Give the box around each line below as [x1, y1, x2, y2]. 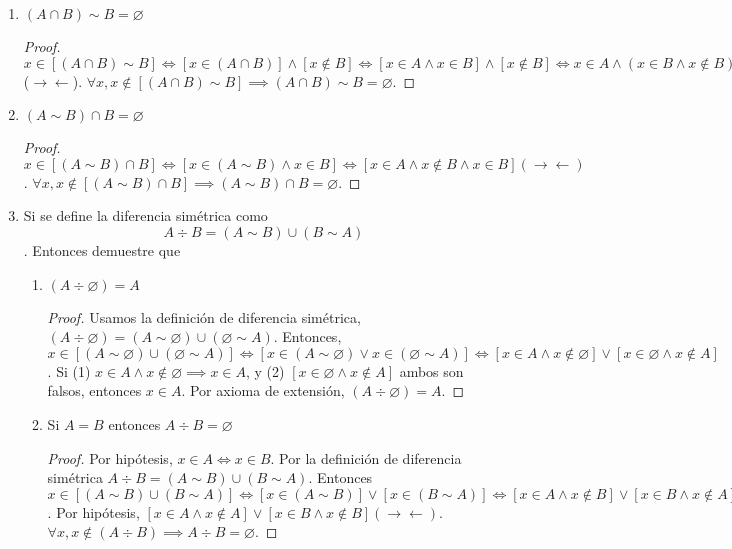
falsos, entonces [47, 380, 142, 401]
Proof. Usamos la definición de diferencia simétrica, [47, 306, 361, 327]
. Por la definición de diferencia [270, 447, 462, 468]
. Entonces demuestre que [23, 239, 181, 260]
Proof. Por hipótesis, [47, 447, 173, 468]
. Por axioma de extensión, [181, 380, 345, 401]
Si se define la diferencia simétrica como [23, 205, 268, 226]
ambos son [399, 360, 464, 381]
